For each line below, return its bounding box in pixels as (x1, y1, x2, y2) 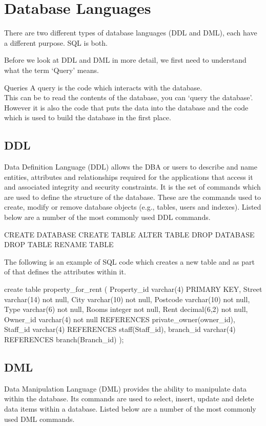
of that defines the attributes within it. (4, 266, 126, 277)
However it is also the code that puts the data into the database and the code (4, 102, 249, 113)
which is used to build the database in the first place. (4, 112, 171, 123)
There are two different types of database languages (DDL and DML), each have (4, 27, 257, 38)
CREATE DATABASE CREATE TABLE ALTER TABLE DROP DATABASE (4, 229, 255, 239)
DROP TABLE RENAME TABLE (4, 239, 114, 250)
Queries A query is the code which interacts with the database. (4, 82, 202, 92)
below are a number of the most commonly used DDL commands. (4, 212, 211, 223)
